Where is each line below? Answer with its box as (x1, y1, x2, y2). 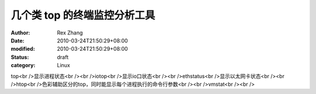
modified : (11, 46, 35, 53)
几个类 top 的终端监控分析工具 (11, 9, 156, 22)
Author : (11, 29, 30, 36)
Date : (11, 37, 25, 44)
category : (11, 62, 36, 69)
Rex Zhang (57, 29, 83, 36)
